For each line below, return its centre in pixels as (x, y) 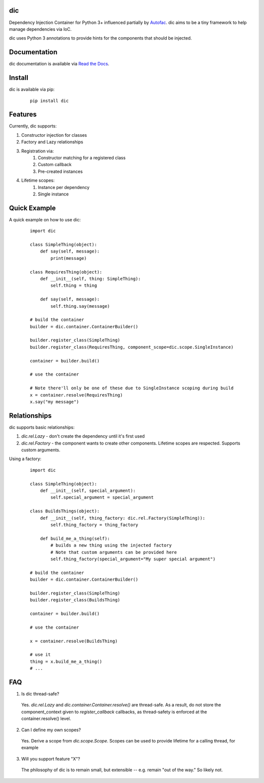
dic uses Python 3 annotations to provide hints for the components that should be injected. (100, 38)
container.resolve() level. (46, 719)
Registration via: (37, 151)
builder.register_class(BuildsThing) (75, 600)
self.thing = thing (74, 286)
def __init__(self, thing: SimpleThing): (90, 279)
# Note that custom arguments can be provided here (114, 552)
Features (23, 115)
